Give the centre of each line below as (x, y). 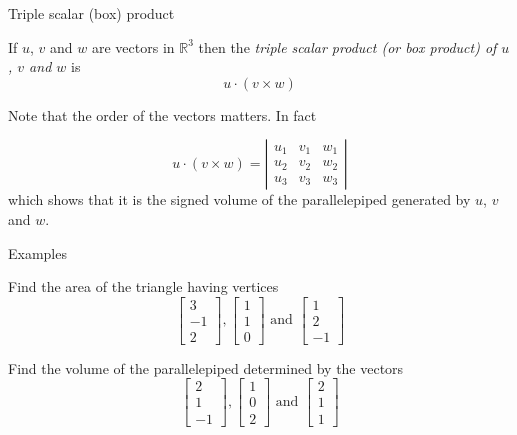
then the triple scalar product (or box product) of (347, 46)
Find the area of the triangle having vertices (143, 286)
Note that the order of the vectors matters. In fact (162, 114)
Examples (37, 252)
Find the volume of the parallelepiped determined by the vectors (206, 367)
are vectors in (133, 46)
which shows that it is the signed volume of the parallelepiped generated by (239, 199)
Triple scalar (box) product (91, 13)
